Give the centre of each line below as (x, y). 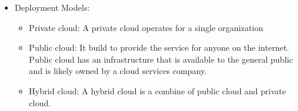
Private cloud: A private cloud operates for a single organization (146, 27)
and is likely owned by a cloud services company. (118, 71)
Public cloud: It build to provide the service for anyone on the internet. (159, 47)
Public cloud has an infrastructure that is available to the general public (161, 59)
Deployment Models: (52, 7)
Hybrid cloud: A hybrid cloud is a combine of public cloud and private (157, 90)
